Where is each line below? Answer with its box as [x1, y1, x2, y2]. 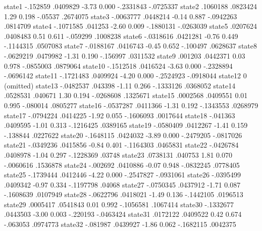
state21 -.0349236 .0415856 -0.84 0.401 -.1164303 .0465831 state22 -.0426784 [4, 140, 239, 150]
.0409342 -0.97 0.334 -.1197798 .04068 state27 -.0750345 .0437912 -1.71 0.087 [4, 179, 241, 190]
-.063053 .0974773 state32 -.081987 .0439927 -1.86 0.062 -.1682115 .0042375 [4, 219, 236, 229]
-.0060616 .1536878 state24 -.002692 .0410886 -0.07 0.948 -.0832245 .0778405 [4, 159, 240, 170]
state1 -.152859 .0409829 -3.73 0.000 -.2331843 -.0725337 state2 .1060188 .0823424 [4, 1, 257, 11]
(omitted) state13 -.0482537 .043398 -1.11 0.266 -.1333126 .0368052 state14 [4, 80, 236, 90]
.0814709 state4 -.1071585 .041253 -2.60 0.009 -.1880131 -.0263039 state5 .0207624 [4, 21, 257, 31]
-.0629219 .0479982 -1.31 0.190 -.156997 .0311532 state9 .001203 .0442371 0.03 [4, 50, 245, 61]
